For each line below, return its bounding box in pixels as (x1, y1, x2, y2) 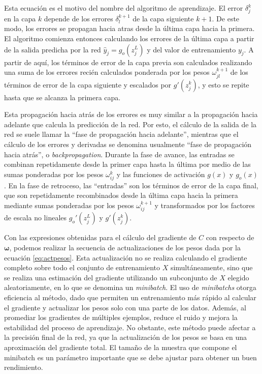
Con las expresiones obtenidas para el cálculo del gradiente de (4, 232, 196, 243)
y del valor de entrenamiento (147, 44, 236, 54)
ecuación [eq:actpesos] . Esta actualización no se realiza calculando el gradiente (4, 252, 247, 263)
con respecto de (206, 232, 254, 243)
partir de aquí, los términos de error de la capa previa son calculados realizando (4, 56, 252, 67)
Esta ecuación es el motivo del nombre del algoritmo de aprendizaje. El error (4, 3, 243, 13)
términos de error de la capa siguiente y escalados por (4, 79, 172, 90)
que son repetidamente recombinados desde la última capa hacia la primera (4, 190, 238, 200)
